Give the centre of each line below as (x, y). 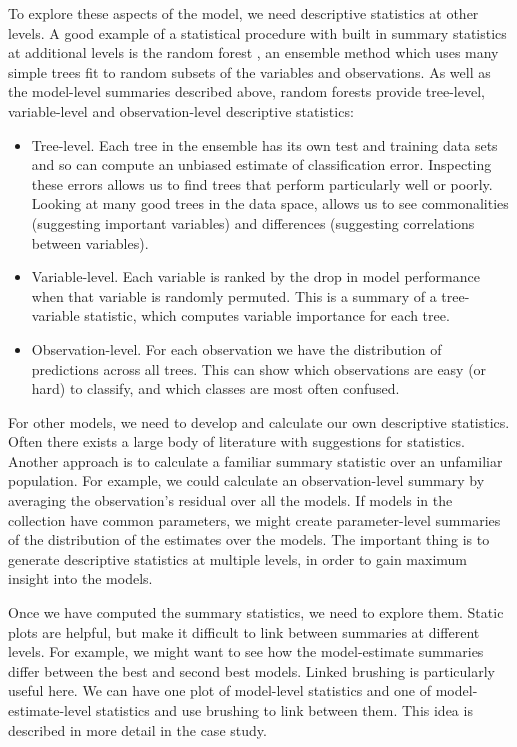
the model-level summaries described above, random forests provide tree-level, (246, 91)
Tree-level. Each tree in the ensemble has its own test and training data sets (264, 144)
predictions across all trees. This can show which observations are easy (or (259, 368)
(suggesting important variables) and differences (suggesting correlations (253, 222)
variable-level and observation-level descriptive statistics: (181, 110)
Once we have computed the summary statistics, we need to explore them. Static (256, 612)
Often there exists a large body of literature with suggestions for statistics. (236, 441)
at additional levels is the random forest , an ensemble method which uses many (253, 52)
